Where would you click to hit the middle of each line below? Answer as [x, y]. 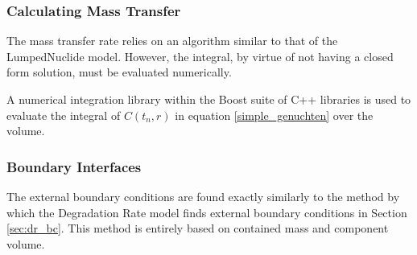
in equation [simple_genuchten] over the [274, 115]
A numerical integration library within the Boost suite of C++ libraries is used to [209, 99]
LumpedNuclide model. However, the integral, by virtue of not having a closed [200, 56]
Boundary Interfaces [74, 166]
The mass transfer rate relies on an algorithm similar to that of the [172, 41]
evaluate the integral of [64, 115]
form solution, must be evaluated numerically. [119, 72]
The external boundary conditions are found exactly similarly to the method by [203, 196]
